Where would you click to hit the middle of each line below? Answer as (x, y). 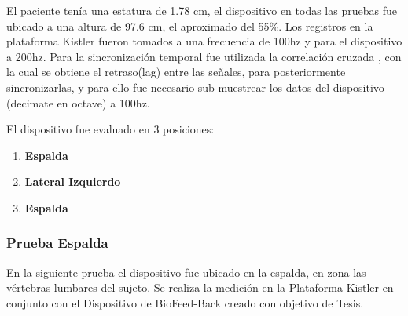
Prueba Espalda (57, 243)
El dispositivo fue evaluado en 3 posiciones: (110, 129)
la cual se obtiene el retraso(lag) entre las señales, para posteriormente (176, 72)
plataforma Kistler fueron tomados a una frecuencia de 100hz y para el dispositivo (204, 41)
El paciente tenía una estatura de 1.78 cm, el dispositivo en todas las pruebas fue (202, 10)
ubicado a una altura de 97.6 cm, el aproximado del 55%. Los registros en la (190, 25)
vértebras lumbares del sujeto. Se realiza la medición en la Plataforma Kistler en (200, 287)
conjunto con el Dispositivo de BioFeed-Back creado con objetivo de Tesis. (185, 302)
